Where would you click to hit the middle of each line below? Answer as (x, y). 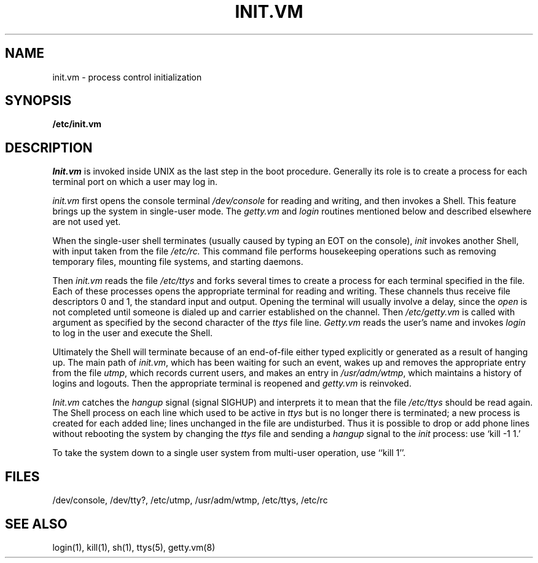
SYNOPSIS (38, 101)
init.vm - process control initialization (127, 77)
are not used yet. (87, 222)
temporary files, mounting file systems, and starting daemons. (178, 262)
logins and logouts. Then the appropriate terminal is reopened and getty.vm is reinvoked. (232, 384)
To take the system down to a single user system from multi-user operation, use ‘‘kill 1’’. (229, 453)
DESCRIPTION (49, 148)
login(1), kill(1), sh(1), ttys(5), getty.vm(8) (134, 547)
